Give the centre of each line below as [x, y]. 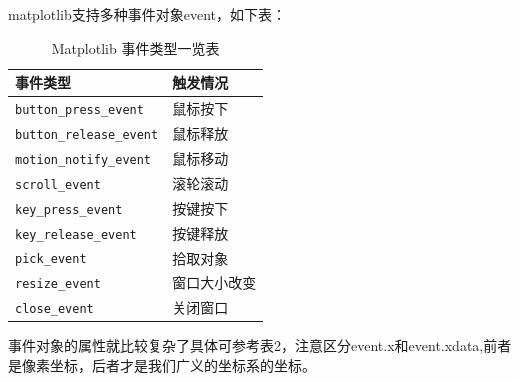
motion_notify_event [83, 159]
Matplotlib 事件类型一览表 [135, 47]
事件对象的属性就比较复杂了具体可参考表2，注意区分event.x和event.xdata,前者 [260, 345]
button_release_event [87, 134]
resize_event [58, 284]
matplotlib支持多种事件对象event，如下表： [147, 14]
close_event [54, 309]
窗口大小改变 [214, 282]
